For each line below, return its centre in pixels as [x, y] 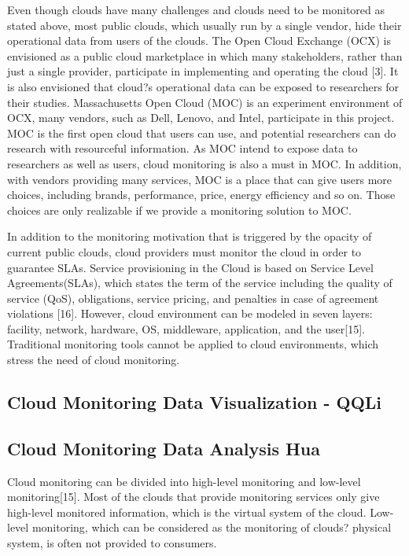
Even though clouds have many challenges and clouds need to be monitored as [196, 9]
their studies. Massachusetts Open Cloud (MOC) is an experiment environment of [205, 102]
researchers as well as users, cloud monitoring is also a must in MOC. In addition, [204, 163]
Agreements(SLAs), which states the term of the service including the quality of [200, 283]
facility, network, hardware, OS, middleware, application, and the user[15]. [186, 328]
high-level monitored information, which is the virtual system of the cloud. [187, 512]
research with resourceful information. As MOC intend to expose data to [182, 148]
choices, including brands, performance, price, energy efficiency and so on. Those [201, 195]
